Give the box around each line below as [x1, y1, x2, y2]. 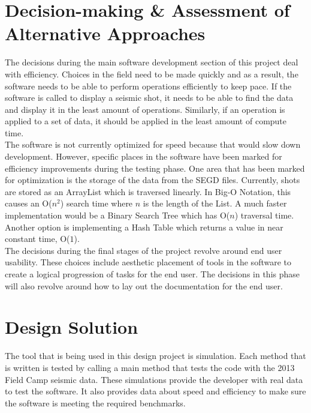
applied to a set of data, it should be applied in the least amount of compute [5, 115, 287, 127]
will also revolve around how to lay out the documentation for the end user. [5, 279, 283, 292]
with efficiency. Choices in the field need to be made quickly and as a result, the [5, 67, 298, 80]
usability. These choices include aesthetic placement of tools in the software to [5, 256, 292, 268]
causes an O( [5, 197, 52, 210]
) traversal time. [234, 209, 294, 222]
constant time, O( [5, 232, 70, 245]
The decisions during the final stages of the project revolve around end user [5, 244, 282, 256]
